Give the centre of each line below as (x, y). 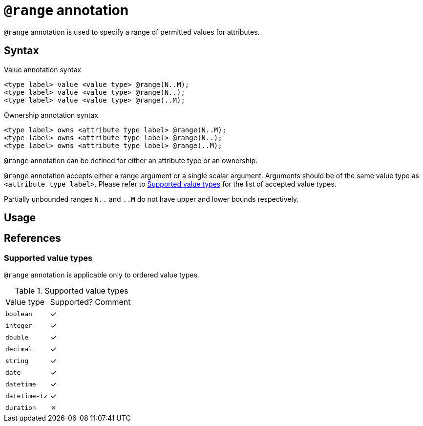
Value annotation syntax (43, 69)
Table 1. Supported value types (72, 291)
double (17, 337)
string (17, 361)
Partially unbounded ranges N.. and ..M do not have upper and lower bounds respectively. (151, 199)
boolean (19, 314)
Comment (113, 302)
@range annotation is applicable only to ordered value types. (102, 275)
